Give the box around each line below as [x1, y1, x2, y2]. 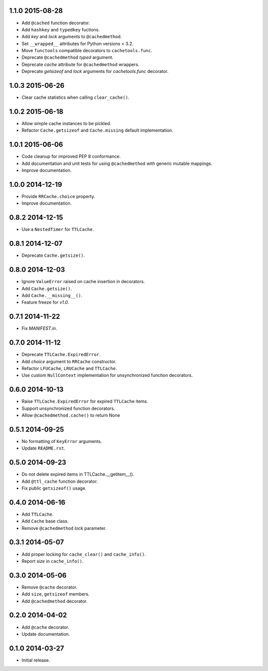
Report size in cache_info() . [21, 558, 84, 564]
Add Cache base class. [21, 518, 69, 524]
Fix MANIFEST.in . [21, 325, 57, 331]
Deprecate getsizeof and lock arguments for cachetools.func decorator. [21, 69, 169, 75]
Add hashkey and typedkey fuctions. [21, 26, 100, 32]
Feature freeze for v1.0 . [21, 299, 69, 305]
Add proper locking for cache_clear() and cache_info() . [21, 551, 146, 557]
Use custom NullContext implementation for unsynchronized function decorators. [21, 373, 193, 378]
